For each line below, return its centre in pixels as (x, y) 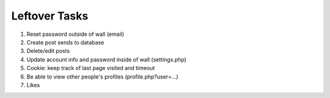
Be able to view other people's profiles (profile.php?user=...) (102, 77)
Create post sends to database (65, 42)
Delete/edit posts (48, 51)
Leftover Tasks (50, 16)
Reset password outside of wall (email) (75, 34)
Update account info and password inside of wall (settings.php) (106, 59)
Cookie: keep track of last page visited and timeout (91, 68)
